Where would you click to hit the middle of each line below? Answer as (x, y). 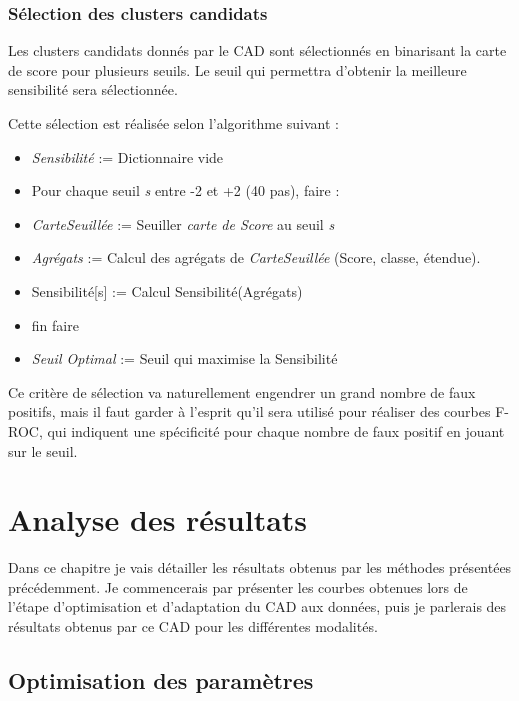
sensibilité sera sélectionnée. (93, 89)
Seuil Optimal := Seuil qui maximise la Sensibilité (184, 358)
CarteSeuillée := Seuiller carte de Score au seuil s (183, 223)
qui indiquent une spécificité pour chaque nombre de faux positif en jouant (276, 430)
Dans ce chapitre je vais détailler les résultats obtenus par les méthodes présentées (260, 567)
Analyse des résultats (158, 519)
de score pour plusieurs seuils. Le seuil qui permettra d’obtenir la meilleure (237, 69)
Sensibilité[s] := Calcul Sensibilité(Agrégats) (167, 290)
